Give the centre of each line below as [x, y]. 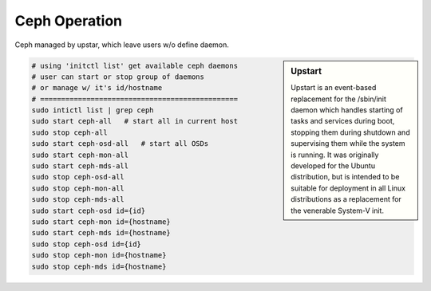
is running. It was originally [335, 155]
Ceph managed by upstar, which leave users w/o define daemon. [122, 45]
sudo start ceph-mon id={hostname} [101, 222]
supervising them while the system [348, 144]
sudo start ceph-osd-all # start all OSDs [120, 144]
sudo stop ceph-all [69, 132]
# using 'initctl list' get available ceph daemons [135, 65]
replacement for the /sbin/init [339, 99]
